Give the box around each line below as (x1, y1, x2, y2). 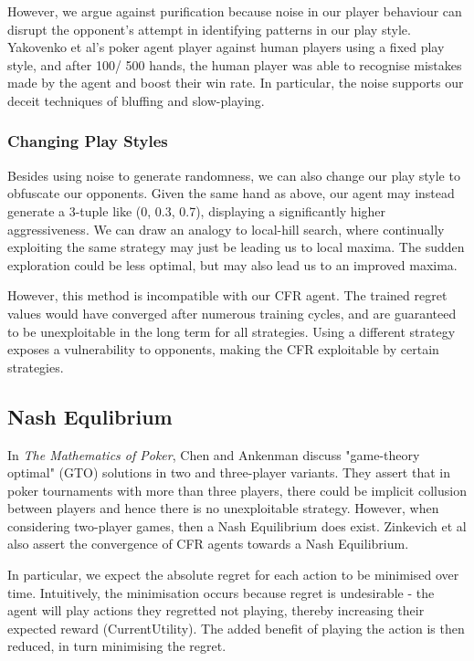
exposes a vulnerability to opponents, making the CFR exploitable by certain (7, 340, 439, 359)
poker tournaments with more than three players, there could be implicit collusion (7, 480, 467, 499)
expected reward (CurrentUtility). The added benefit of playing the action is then (7, 618, 465, 637)
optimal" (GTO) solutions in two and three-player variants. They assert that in (7, 463, 450, 482)
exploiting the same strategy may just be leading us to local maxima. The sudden (7, 237, 465, 257)
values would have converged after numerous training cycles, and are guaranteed (7, 303, 457, 322)
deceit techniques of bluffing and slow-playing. (7, 90, 265, 110)
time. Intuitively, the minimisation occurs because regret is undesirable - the (7, 582, 435, 602)
